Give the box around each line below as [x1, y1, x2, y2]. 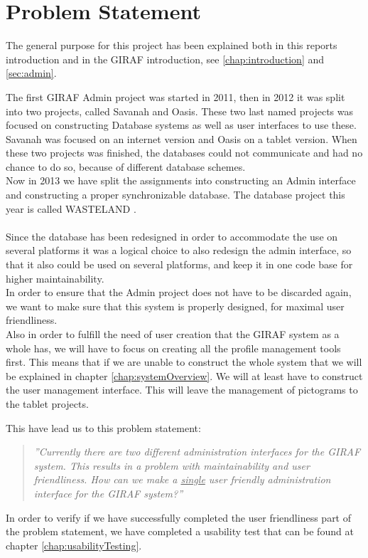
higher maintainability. [6, 270, 104, 285]
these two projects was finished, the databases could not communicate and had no [6, 145, 363, 160]
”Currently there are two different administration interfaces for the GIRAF [33, 444, 361, 459]
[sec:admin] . [6, 65, 57, 80]
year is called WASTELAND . [6, 201, 136, 216]
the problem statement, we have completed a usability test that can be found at [6, 524, 354, 539]
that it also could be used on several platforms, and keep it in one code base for [6, 257, 353, 272]
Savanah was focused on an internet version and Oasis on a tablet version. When [6, 131, 357, 146]
